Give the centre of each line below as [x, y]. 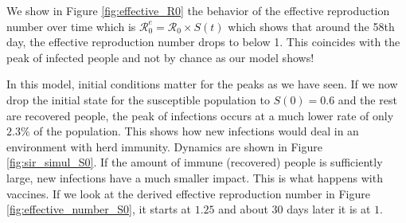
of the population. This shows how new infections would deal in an [196, 131]
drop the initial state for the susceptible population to [138, 99]
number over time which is [71, 26]
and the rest [367, 99]
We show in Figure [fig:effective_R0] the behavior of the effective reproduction [198, 10]
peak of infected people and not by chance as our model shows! [160, 57]
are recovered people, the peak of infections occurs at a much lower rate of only [200, 115]
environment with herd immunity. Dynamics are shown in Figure [164, 146]
